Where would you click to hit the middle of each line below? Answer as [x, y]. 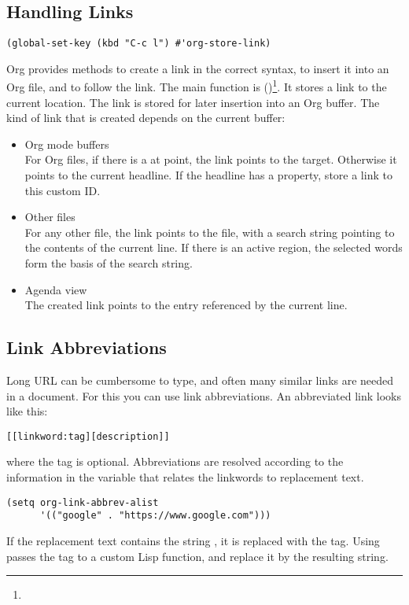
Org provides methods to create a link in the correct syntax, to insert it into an [198, 68]
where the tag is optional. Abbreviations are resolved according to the [175, 461]
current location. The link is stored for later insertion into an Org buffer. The [193, 102]
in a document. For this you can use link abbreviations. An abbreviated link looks [204, 395]
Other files [50, 217]
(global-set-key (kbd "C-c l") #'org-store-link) [139, 44]
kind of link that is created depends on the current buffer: [146, 118]
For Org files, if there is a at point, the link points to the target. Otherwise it [211, 159]
